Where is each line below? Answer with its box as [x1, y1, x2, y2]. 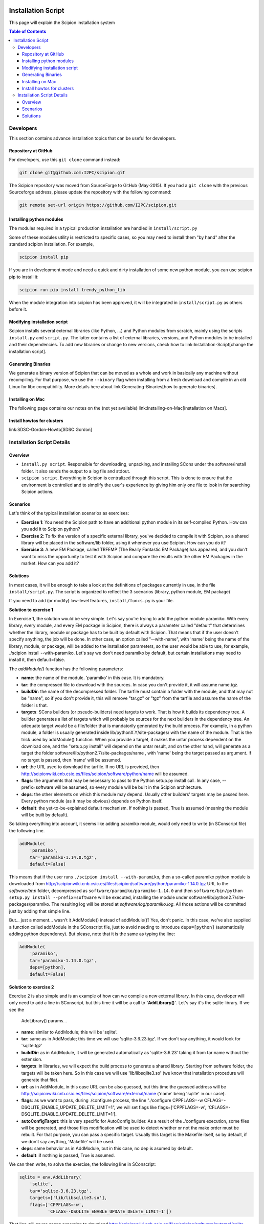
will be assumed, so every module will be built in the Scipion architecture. [54, 784, 202, 790]
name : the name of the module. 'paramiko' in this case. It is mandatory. [21, 675, 165, 681]
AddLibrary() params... [21, 1018, 67, 1024]
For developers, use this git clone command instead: [9, 157, 121, 163]
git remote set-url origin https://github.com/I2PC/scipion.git [19, 202, 177, 208]
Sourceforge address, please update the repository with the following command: [9, 189, 172, 195]
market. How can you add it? [21, 561, 79, 566]
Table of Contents [9, 28, 46, 34]
